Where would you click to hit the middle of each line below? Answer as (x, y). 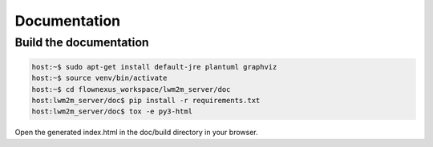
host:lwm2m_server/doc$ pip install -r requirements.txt (146, 100)
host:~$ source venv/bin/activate (99, 78)
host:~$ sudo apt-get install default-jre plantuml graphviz (154, 67)
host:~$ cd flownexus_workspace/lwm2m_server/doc (131, 89)
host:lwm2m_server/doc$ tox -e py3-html (112, 111)
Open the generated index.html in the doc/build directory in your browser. (136, 133)
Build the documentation (82, 42)
